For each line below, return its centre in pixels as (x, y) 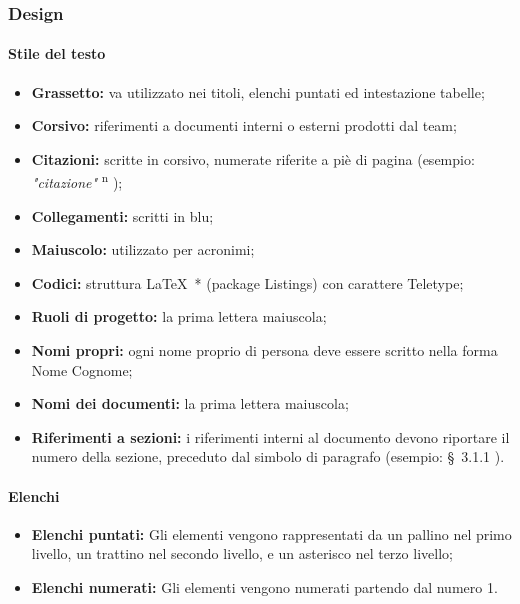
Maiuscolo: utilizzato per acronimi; (143, 249)
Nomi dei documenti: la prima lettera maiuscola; (190, 403)
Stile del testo (57, 53)
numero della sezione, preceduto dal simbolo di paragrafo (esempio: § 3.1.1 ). (268, 456)
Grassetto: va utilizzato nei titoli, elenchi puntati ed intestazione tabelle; (258, 91)
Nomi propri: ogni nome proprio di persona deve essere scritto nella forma (264, 350)
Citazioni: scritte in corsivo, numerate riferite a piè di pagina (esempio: (253, 158)
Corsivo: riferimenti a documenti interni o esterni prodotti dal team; (244, 125)
